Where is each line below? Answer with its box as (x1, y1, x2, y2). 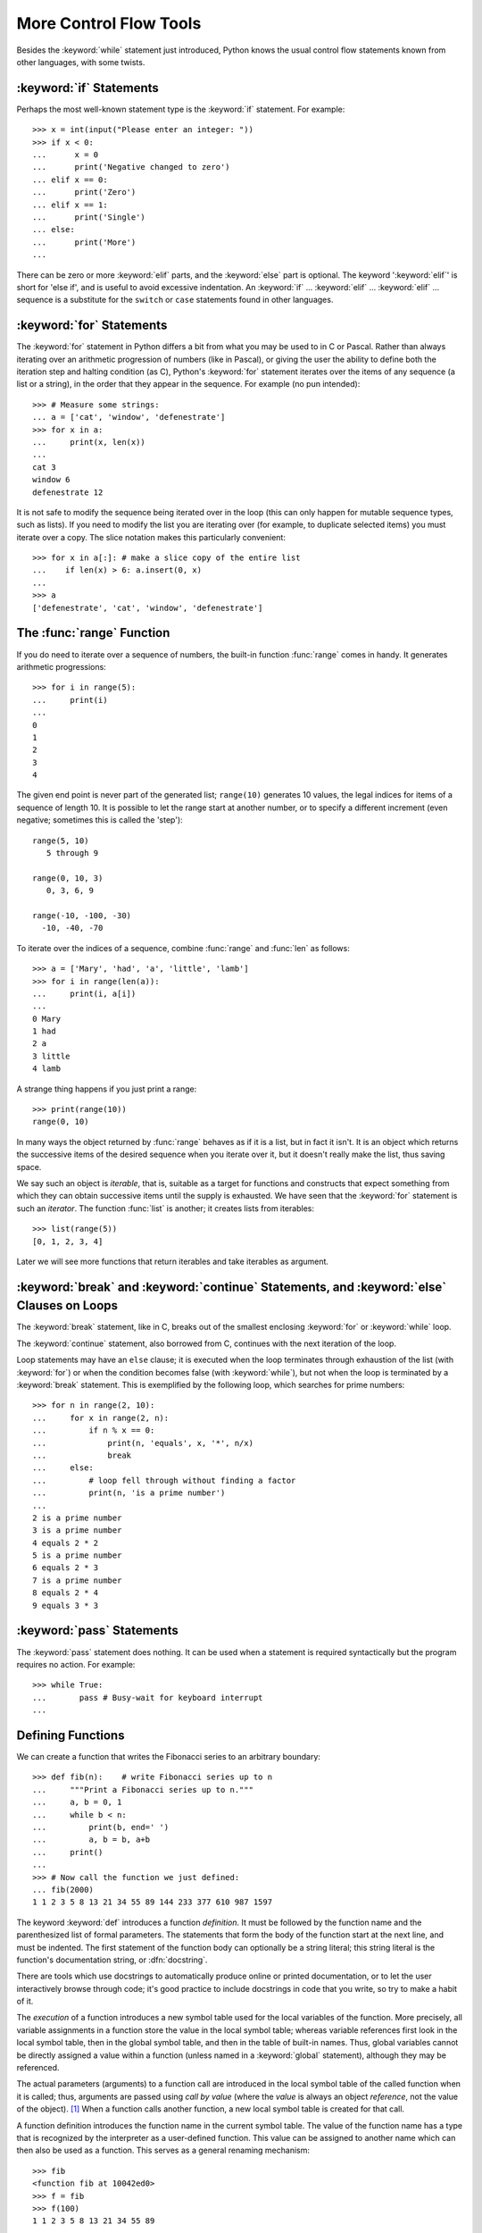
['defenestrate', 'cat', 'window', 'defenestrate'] (32, 603, 263, 613)
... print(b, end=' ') (32, 1822, 170, 1832)
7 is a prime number (32, 1575, 122, 1585)
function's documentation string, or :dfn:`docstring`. (16, 1954, 208, 1965)
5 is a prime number (32, 1551, 122, 1560)
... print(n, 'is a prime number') (32, 1488, 226, 1498)
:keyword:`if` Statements (16, 80, 160, 96)
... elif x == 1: (32, 199, 108, 210)
